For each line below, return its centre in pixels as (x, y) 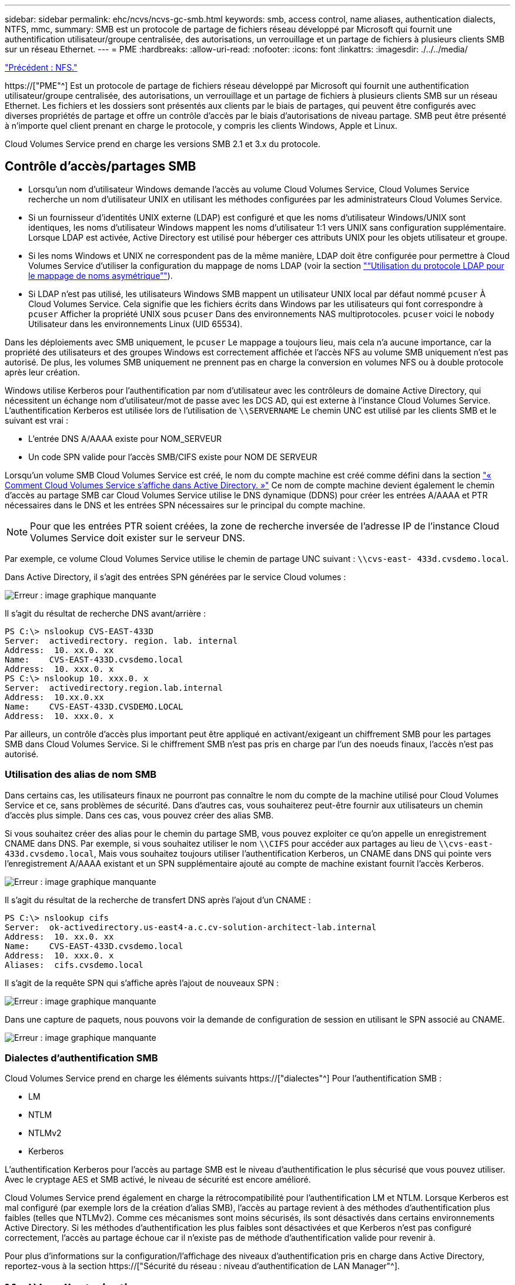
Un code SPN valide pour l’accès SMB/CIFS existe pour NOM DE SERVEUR (173, 457)
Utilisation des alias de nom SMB (81, 775)
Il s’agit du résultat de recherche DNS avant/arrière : (105, 613)
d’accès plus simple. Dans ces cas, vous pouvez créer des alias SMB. (139, 815)
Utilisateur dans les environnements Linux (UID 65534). (136, 324)
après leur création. (42, 372)
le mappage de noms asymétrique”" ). (101, 275)
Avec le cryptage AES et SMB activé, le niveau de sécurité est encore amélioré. (158, 1180)
